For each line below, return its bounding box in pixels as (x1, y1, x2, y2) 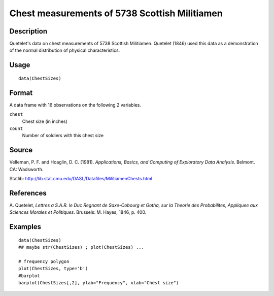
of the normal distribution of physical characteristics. (9, 47, 120, 53)
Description (9, 27, 48, 36)
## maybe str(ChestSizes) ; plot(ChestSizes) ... (18, 244, 145, 250)
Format (9, 88, 33, 97)
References (9, 188, 47, 198)
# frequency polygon (18, 258, 70, 264)
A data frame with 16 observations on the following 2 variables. (9, 102, 142, 108)
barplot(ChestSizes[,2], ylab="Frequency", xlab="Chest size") (18, 280, 179, 286)
